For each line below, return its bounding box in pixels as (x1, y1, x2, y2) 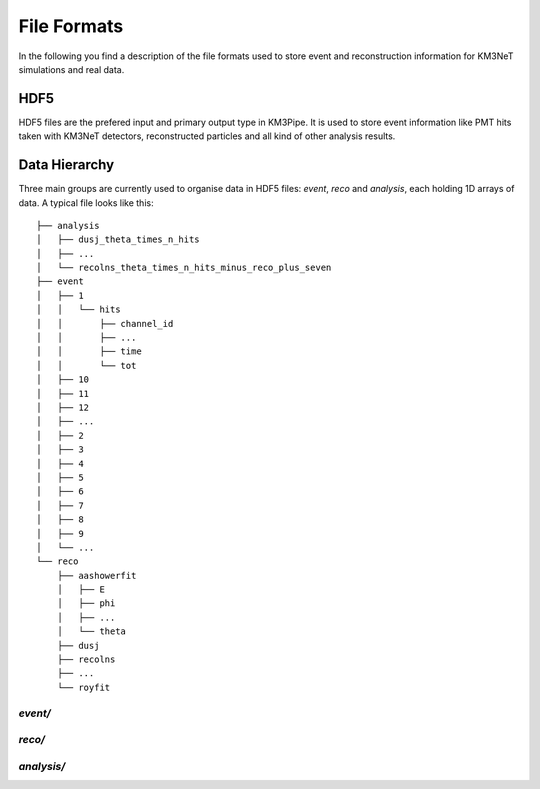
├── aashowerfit (56, 570, 137, 581)
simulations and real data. (18, 63, 125, 75)
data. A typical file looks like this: (18, 196, 154, 209)
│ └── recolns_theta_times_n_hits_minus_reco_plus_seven (36, 262, 332, 274)
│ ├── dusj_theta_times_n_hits (36, 234, 200, 245)
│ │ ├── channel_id (36, 318, 174, 329)
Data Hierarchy (18, 156, 115, 174)
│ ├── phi (56, 598, 116, 609)
